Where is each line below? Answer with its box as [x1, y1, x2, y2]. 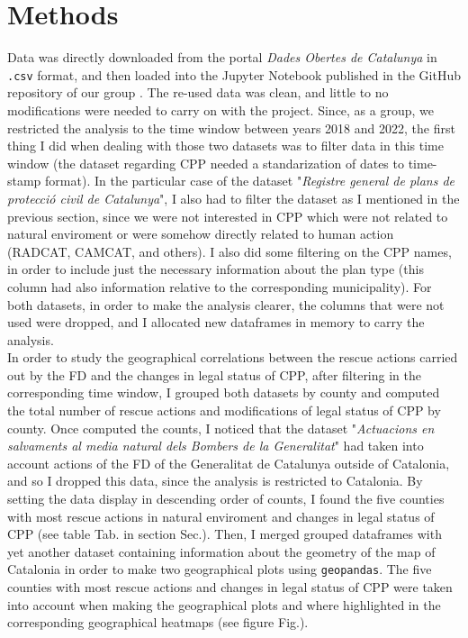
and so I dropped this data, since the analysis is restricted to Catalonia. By [7, 471, 423, 490]
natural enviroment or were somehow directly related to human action [7, 224, 394, 243]
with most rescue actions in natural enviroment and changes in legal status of [7, 506, 435, 525]
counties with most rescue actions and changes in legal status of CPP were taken [7, 578, 453, 597]
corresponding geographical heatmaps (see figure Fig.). [7, 613, 309, 632]
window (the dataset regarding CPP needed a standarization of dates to [7, 153, 404, 172]
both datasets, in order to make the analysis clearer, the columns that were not [7, 295, 445, 314]
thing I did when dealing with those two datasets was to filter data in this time [7, 136, 444, 155]
